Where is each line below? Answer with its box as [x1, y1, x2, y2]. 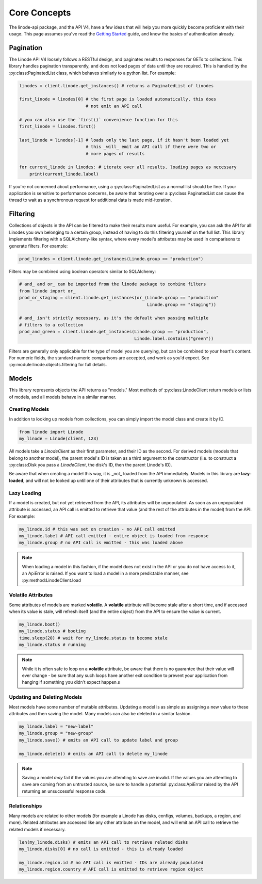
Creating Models [9, 406, 49, 413]
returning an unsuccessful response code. [22, 788, 107, 794]
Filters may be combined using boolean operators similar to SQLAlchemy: [9, 268, 156, 274]
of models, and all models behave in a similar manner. [9, 394, 116, 400]
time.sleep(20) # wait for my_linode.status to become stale [19, 635, 168, 641]
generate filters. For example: [9, 243, 68, 249]
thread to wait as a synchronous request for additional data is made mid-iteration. [9, 197, 172, 203]
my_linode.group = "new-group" [19, 730, 94, 736]
